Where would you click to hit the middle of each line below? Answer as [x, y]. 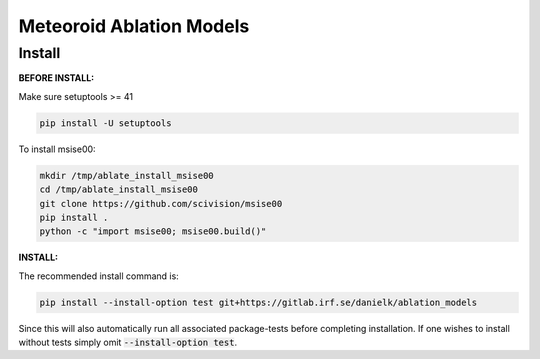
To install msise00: [57, 149]
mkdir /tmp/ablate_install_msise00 [126, 175]
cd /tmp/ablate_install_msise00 [119, 189]
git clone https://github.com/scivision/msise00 [161, 203]
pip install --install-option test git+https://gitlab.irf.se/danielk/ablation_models [258, 302]
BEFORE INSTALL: [56, 78]
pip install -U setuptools [105, 123]
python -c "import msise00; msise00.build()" [153, 231]
